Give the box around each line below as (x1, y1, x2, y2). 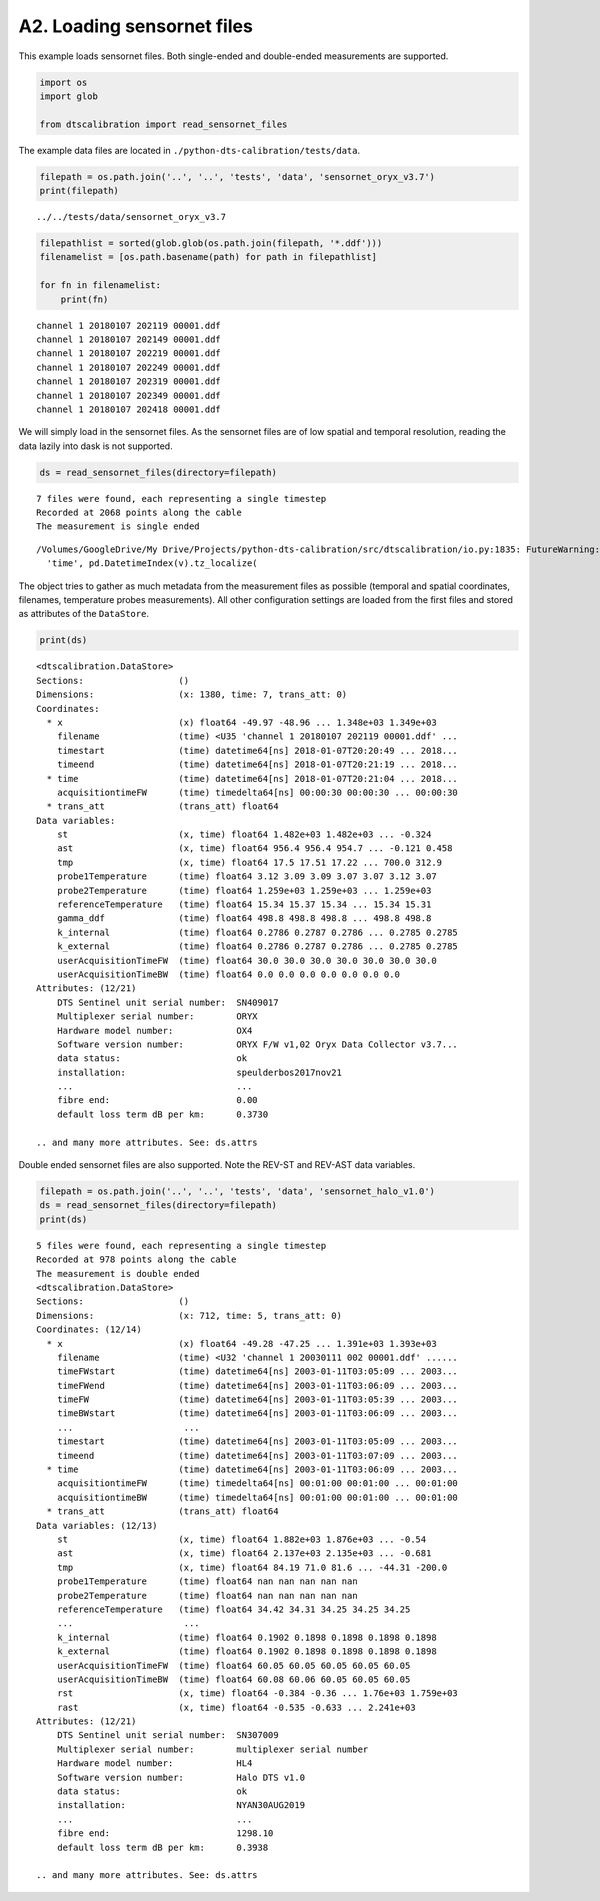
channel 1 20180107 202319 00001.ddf (36, 376, 222, 387)
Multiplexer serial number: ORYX (56, 1011, 259, 1022)
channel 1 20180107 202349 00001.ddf (36, 390, 222, 401)
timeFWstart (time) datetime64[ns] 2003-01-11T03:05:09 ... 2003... (56, 1366, 459, 1377)
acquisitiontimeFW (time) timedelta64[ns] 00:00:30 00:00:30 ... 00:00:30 (56, 786, 459, 798)
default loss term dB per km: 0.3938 (56, 1841, 269, 1853)
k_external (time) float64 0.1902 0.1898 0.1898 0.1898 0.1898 (56, 1646, 437, 1657)
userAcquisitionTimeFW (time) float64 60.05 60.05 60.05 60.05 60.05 (56, 1660, 411, 1671)
